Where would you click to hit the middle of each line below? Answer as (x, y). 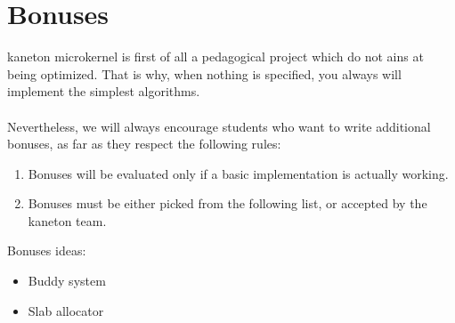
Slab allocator (66, 310)
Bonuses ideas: (47, 250)
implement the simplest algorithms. (104, 91)
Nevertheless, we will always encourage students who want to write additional (219, 126)
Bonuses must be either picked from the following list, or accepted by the (227, 203)
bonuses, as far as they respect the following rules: (144, 144)
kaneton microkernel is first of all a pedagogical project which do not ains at (215, 57)
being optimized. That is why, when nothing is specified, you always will (204, 73)
